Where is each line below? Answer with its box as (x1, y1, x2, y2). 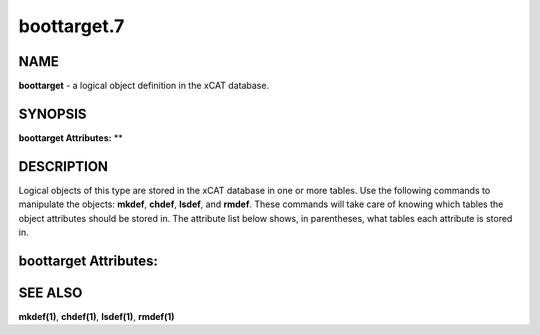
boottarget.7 (18, 15, 125, 37)
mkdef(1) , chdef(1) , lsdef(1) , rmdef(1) (18, 310, 175, 322)
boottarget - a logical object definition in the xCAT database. (18, 80, 270, 92)
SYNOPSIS (18, 105, 87, 122)
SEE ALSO (18, 284, 83, 301)
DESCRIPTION (18, 158, 109, 175)
